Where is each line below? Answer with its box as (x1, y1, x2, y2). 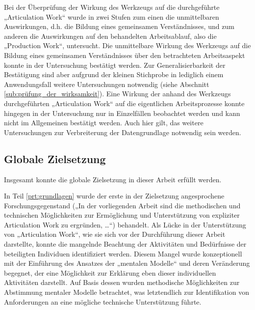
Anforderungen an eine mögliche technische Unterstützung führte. (4, 296, 202, 307)
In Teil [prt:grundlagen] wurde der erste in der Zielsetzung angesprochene (4, 191, 225, 201)
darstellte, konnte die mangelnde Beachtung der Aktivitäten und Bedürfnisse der (4, 239, 247, 249)
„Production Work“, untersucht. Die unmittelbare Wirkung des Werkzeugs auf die (4, 40, 251, 51)
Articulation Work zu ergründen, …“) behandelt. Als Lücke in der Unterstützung (4, 219, 246, 229)
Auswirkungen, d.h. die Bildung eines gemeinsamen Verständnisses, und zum (4, 21, 234, 31)
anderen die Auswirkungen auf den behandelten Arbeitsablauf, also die (4, 30, 217, 41)
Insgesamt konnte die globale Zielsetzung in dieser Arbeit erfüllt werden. (4, 174, 222, 184)
